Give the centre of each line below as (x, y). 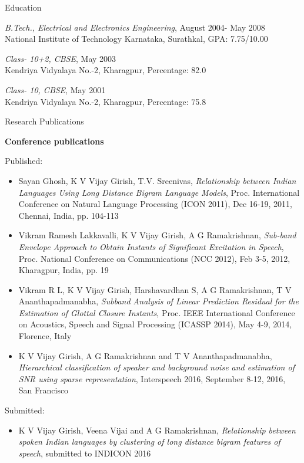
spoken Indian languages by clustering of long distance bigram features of (149, 441)
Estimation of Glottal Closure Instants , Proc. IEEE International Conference (157, 312)
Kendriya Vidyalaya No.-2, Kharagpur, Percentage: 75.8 (106, 101)
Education (23, 7)
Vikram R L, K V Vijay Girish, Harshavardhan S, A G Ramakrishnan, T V (155, 289)
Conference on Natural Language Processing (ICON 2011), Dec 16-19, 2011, (155, 204)
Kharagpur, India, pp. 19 (64, 270)
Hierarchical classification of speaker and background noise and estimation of (156, 367)
